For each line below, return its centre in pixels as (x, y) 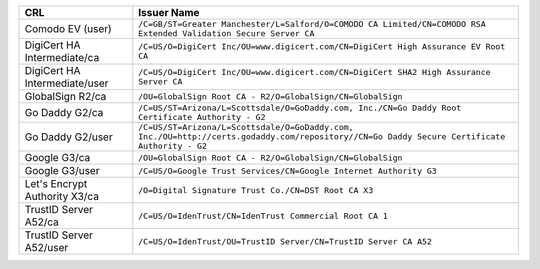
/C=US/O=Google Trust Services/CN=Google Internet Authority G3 (287, 170)
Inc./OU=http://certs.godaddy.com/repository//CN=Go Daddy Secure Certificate (322, 136)
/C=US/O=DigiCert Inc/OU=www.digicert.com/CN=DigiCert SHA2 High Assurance (314, 72)
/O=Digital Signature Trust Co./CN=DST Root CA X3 (256, 190)
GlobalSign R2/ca (65, 96)
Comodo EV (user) (68, 28)
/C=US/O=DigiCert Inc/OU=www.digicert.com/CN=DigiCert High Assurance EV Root (322, 46)
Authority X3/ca (62, 196)
